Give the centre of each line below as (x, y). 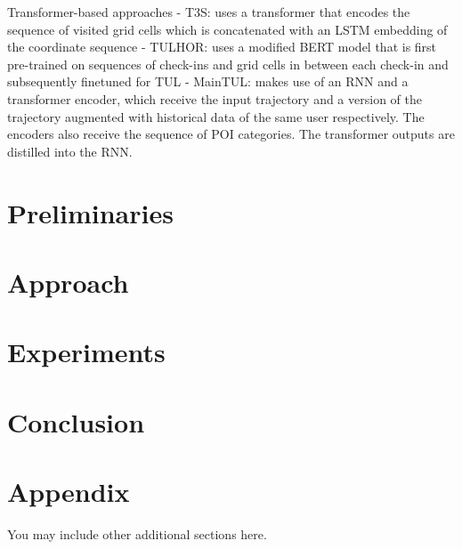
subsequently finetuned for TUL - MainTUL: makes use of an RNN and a (208, 81)
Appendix (69, 492)
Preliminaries (90, 212)
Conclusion (76, 421)
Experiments (86, 352)
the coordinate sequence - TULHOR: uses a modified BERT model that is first (222, 47)
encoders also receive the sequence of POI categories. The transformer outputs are (231, 134)
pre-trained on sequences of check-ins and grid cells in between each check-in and (228, 64)
